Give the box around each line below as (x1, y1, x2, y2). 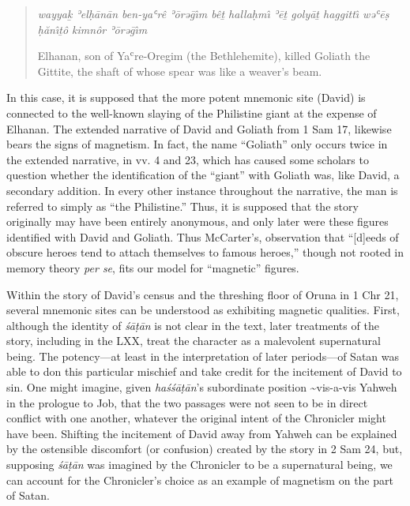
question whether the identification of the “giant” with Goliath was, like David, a (6, 167, 400, 183)
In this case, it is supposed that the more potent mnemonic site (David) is (6, 89, 366, 106)
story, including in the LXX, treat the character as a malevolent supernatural (6, 332, 381, 349)
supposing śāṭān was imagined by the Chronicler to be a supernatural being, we (6, 456, 393, 473)
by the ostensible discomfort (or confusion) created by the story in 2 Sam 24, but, (6, 440, 403, 457)
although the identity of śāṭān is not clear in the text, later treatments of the (6, 317, 379, 333)
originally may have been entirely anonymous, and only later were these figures (6, 213, 389, 230)
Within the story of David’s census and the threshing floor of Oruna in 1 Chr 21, (6, 286, 399, 302)
